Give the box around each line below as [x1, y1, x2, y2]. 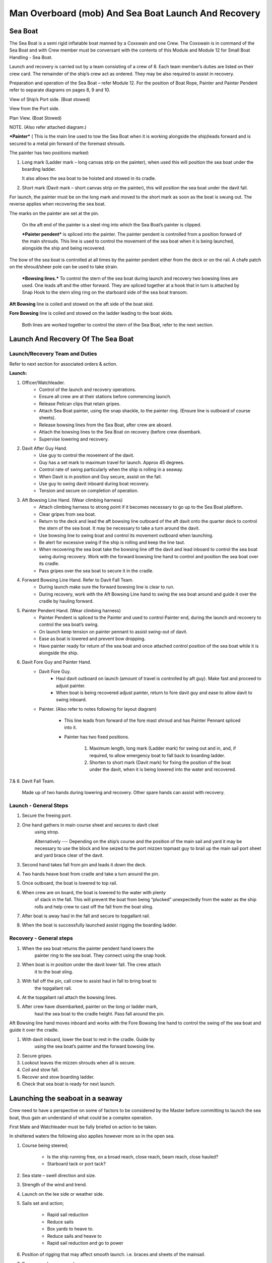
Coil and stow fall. [22, 1066, 59, 1073]
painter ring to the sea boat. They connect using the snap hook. [34, 952, 167, 958]
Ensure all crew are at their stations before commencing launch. [39, 394, 171, 400]
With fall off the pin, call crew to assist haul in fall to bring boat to [22, 978, 157, 984]
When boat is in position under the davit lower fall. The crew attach [22, 961, 161, 967]
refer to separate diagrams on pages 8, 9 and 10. [9, 87, 111, 93]
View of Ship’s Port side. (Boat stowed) [9, 96, 90, 102]
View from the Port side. [9, 106, 60, 112]
